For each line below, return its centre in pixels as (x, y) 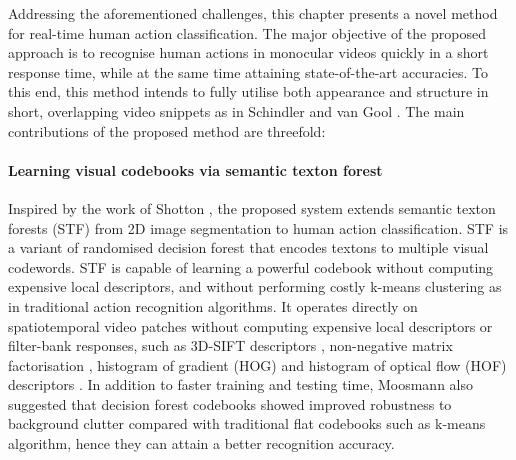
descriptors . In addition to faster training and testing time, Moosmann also (241, 384)
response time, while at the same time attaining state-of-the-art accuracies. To (248, 71)
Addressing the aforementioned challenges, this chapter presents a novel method (253, 13)
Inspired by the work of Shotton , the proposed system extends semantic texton (252, 207)
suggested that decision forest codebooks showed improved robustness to (230, 403)
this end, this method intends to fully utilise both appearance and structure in (248, 91)
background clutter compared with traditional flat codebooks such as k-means (247, 423)
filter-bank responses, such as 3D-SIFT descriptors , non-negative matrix (230, 345)
